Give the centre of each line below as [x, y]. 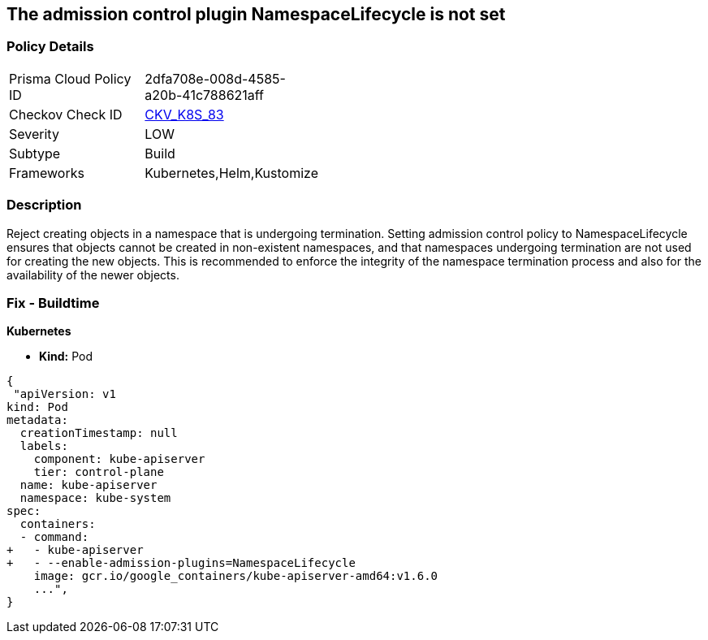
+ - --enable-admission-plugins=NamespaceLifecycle [181, 563]
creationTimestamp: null [99, 433]
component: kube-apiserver [119, 459]
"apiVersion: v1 [65, 394]
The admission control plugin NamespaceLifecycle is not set [256, 14]
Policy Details [50, 47]
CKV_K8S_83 [184, 114]
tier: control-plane [99, 472]
